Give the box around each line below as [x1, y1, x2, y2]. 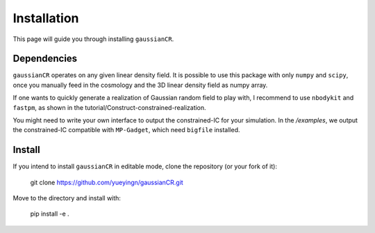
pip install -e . [30, 209, 69, 218]
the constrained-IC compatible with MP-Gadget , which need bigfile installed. [12, 126, 240, 134]
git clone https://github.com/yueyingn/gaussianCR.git [30, 178, 183, 186]
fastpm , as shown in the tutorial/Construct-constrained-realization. [12, 103, 206, 111]
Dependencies [12, 53, 78, 65]
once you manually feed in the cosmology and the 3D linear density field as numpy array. [12, 81, 268, 89]
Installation [12, 10, 79, 26]
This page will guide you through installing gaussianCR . [12, 35, 174, 43]
